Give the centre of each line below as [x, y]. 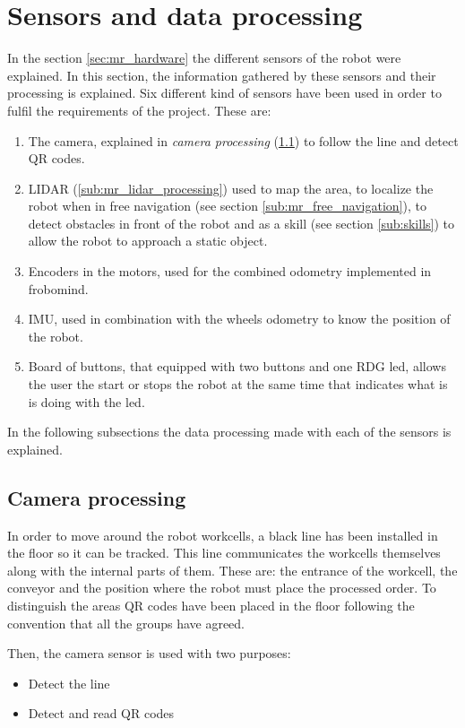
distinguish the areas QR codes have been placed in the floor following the [211, 605]
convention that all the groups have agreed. [126, 623]
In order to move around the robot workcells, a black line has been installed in [223, 535]
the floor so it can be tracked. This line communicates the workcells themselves [224, 553]
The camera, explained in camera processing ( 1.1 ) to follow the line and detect [243, 140]
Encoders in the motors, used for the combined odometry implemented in [230, 271]
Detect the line [69, 683]
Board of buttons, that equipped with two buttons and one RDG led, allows [237, 366]
